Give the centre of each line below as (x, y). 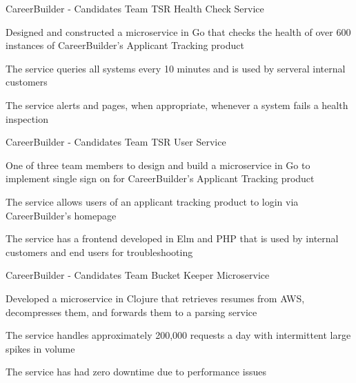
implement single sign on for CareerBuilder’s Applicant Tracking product (160, 178)
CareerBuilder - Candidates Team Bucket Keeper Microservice (138, 275)
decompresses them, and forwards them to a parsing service (131, 312)
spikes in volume (40, 348)
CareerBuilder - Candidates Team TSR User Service (116, 142)
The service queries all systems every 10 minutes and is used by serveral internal (176, 68)
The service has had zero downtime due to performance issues (136, 372)
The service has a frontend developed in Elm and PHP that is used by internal (172, 238)
